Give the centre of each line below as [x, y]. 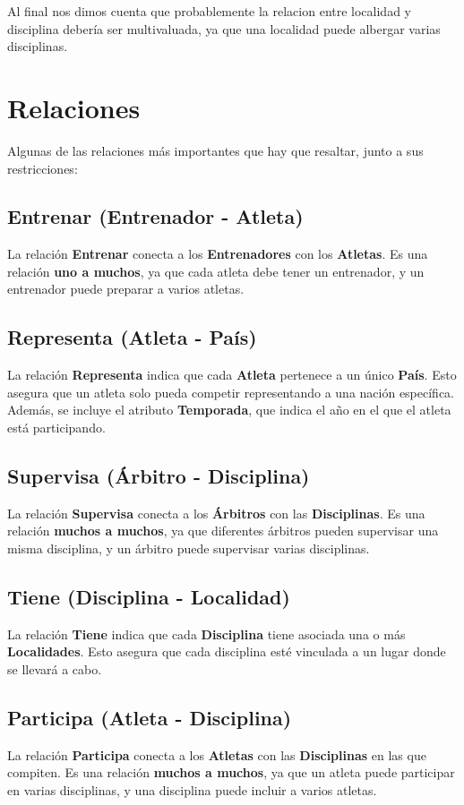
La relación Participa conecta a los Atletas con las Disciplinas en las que [217, 754]
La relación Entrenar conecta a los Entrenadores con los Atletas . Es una [218, 254]
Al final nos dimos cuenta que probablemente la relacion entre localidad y [209, 11]
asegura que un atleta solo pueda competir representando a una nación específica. [231, 392]
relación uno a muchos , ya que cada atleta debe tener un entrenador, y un [216, 271]
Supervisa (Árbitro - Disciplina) [159, 476]
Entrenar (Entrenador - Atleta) [155, 216]
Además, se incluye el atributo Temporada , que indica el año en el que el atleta [229, 410]
